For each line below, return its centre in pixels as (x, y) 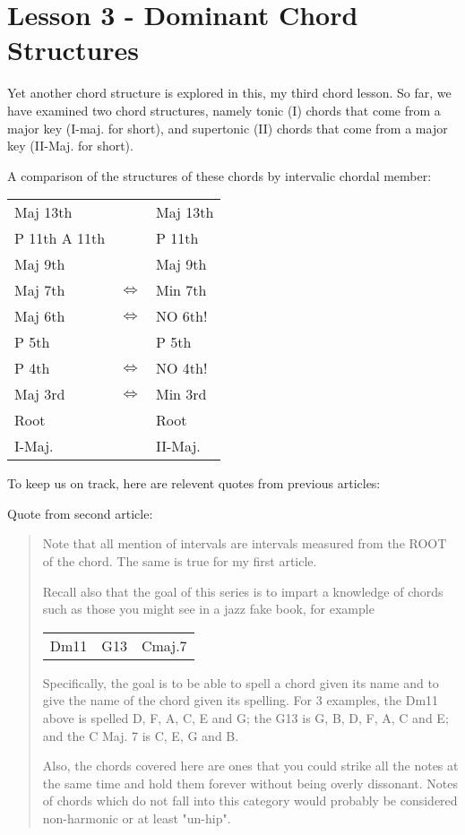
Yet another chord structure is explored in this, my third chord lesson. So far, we (229, 93)
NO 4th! (182, 368)
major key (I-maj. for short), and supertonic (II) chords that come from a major (228, 128)
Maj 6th (40, 316)
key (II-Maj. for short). (70, 146)
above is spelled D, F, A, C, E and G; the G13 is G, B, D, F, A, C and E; (245, 718)
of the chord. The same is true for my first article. (180, 561)
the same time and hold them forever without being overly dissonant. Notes (250, 783)
